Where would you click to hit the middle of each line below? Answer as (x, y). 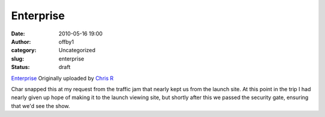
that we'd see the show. (41, 106)
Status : (20, 67)
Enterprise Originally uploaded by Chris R (62, 78)
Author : (21, 41)
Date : (18, 34)
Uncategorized (77, 50)
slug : (17, 58)
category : (24, 50)
